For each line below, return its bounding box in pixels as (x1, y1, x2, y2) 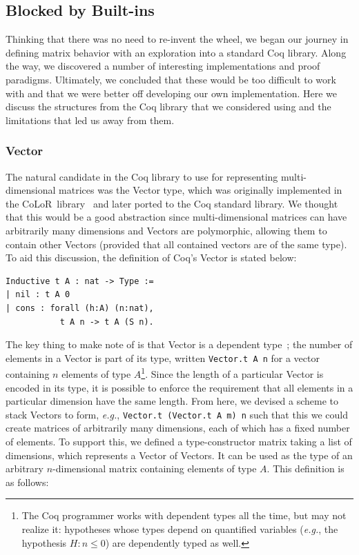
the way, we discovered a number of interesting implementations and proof (6, 59, 320, 73)
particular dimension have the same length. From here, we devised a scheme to (6, 394, 339, 408)
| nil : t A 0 (6, 290, 70, 300)
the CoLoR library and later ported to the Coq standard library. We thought (6, 196, 338, 210)
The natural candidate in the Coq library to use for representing (6, 169, 278, 183)
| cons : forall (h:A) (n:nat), (6, 303, 154, 313)
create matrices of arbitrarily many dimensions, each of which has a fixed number (6, 421, 350, 435)
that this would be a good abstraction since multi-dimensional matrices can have (6, 210, 347, 224)
